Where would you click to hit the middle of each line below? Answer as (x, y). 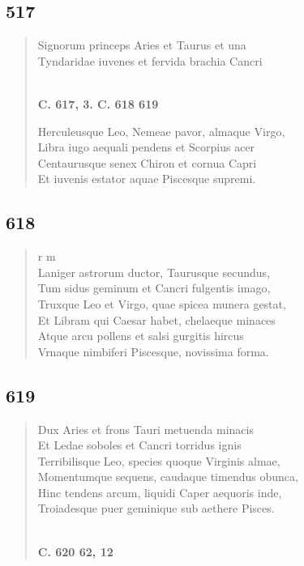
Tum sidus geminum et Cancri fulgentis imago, (154, 288)
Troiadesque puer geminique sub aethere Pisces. (156, 508)
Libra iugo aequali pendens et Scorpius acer (146, 147)
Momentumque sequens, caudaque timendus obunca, (168, 477)
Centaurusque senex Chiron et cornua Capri (147, 162)
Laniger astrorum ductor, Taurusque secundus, (154, 272)
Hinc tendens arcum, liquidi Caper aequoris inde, (160, 492)
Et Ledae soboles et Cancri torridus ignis (139, 445)
